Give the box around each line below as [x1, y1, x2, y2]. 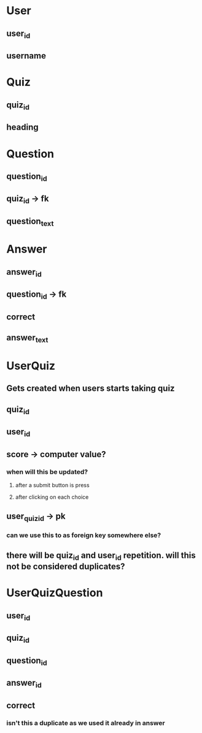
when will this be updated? [6, 468, 88, 476]
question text [6, 216, 54, 228]
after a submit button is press [15, 481, 90, 488]
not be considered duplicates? [6, 562, 125, 572]
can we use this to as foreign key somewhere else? [6, 531, 161, 539]
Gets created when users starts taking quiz [6, 383, 175, 394]
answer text [6, 332, 49, 345]
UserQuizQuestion [6, 586, 103, 600]
